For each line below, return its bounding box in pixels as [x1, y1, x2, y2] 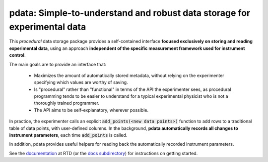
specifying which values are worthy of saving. [34, 80, 129, 85]
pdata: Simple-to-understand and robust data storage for [9, 7, 251, 18]
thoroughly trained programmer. [34, 100, 99, 106]
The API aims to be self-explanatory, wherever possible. [34, 107, 149, 113]
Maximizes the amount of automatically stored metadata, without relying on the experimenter [34, 72, 224, 79]
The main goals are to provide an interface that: [9, 61, 107, 67]
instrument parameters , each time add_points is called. [9, 132, 128, 138]
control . [9, 52, 26, 58]
